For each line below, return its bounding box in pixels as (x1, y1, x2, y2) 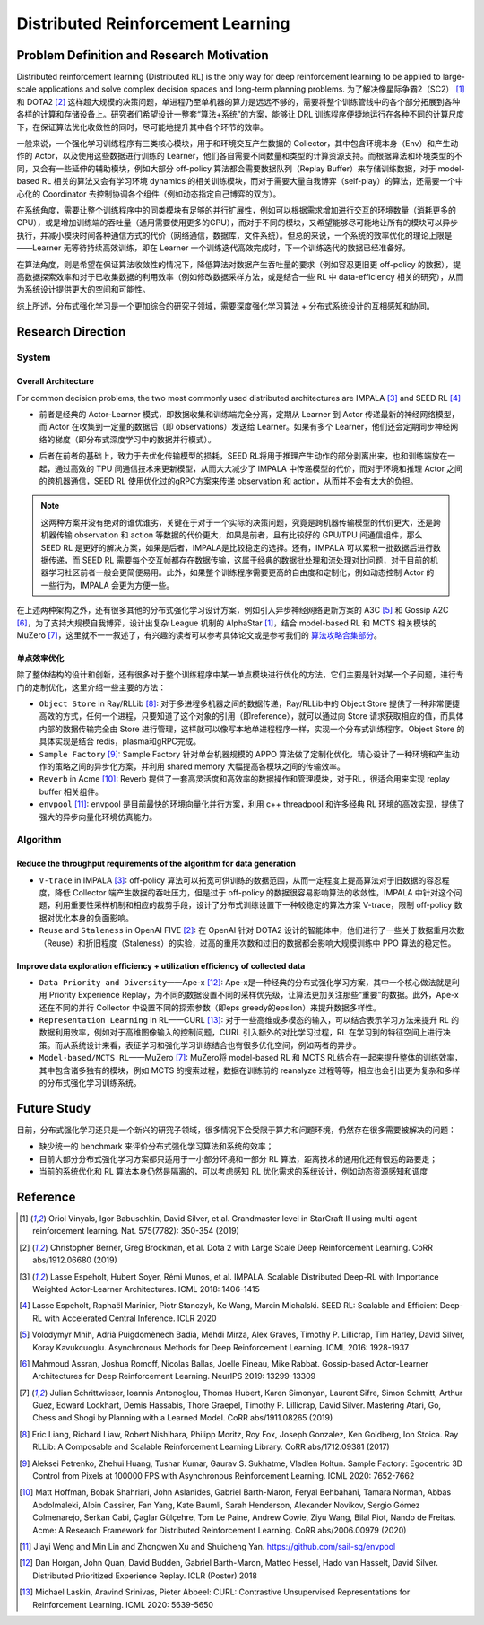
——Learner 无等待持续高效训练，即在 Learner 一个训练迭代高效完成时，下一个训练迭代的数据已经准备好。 (16, 242, 411, 253)
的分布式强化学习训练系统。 (39, 1078, 142, 1088)
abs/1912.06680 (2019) (32, 1254, 118, 1265)
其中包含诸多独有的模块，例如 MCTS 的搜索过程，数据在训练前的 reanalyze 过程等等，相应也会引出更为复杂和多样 (39, 1064, 461, 1076)
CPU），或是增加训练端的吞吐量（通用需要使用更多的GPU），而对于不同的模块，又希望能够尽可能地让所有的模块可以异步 (16, 217, 459, 228)
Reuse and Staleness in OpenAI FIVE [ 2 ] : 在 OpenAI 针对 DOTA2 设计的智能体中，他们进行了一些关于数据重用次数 (39, 925, 465, 936)
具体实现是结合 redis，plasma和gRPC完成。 (39, 736, 202, 747)
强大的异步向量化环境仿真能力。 (39, 811, 157, 822)
